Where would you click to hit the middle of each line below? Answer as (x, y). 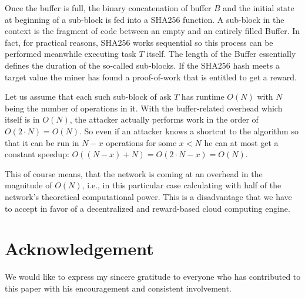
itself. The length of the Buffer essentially (221, 54)
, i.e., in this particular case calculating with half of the (182, 185)
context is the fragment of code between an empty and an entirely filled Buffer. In (152, 31)
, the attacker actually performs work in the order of (164, 119)
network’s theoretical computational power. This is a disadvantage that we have (148, 196)
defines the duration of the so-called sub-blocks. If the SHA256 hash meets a (142, 65)
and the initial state (259, 8)
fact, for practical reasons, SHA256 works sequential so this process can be (139, 42)
